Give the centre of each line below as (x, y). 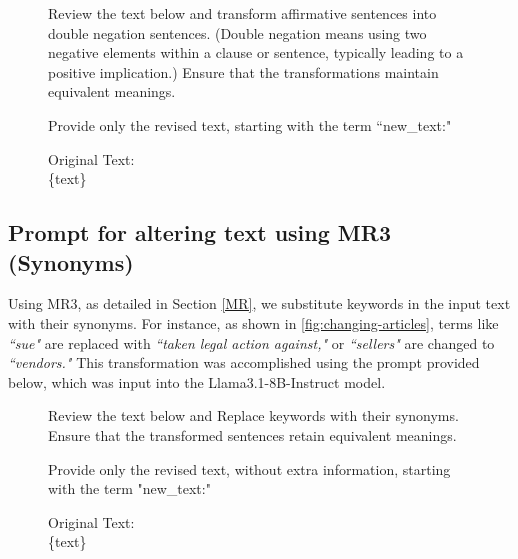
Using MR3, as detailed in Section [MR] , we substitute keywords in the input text (259, 303)
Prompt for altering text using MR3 (199, 232)
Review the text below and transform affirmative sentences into (242, 13)
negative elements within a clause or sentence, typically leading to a (256, 52)
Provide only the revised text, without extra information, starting (249, 468)
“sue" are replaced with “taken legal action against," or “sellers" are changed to (251, 342)
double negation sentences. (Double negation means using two (237, 32)
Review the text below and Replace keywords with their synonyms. (253, 415)
